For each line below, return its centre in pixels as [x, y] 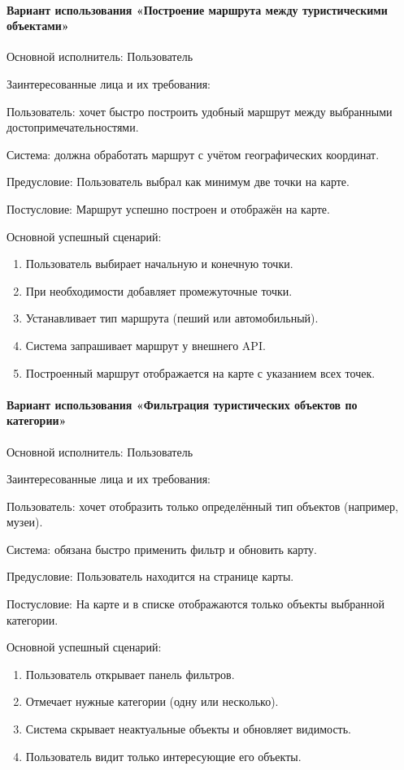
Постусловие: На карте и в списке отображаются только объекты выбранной [196, 604]
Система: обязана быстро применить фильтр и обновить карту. [162, 549]
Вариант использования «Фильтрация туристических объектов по [182, 404]
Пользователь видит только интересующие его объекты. [163, 756]
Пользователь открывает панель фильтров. [130, 674]
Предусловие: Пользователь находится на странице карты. [150, 576]
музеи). [25, 522]
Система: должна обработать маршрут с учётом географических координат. [193, 154]
